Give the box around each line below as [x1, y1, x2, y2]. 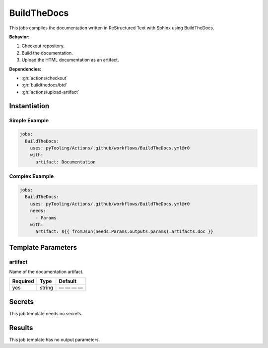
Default [59, 278, 77, 285]
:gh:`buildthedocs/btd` [21, 82, 67, 88]
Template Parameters [9, 243, 77, 252]
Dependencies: [9, 66, 42, 72]
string [40, 284, 54, 291]
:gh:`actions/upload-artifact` [21, 89, 79, 95]
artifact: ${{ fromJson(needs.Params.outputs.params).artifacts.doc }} [35, 229, 213, 234]
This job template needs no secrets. [9, 310, 83, 316]
